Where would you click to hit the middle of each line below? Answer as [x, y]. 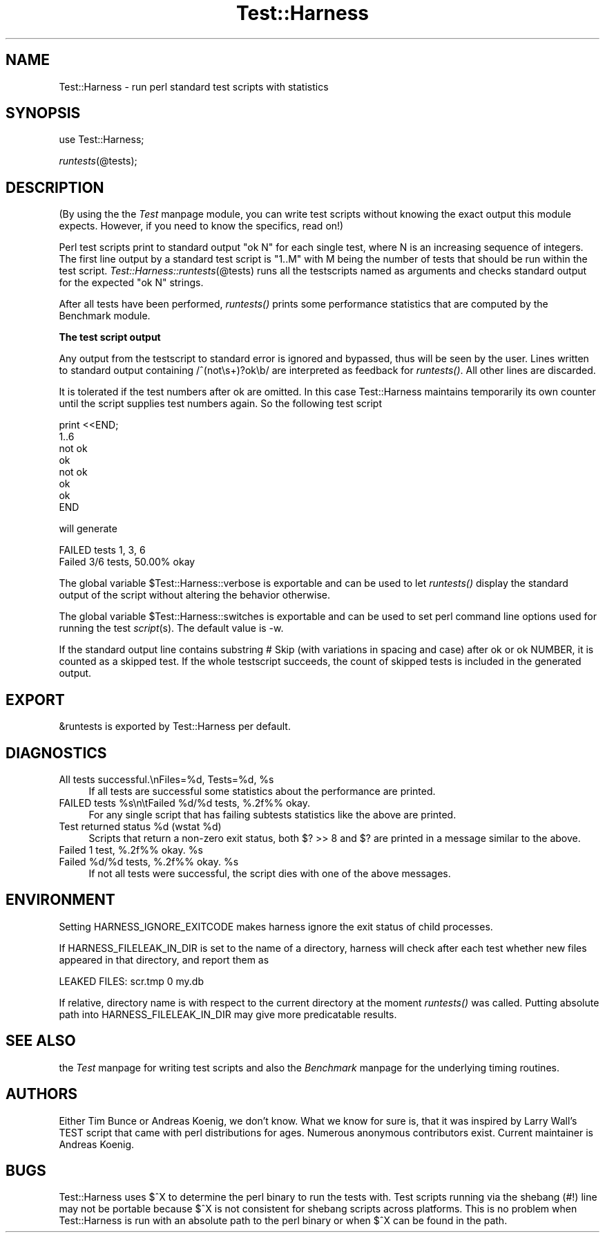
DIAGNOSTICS [56, 753]
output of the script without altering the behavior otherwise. [195, 595]
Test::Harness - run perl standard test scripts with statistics [194, 86]
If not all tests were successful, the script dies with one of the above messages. [270, 873]
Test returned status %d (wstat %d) [140, 826]
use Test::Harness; [102, 140]
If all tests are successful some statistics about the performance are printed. [262, 791]
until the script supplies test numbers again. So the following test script [221, 404]
